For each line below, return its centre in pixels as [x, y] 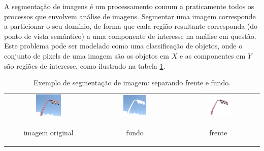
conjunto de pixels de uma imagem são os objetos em [87, 55]
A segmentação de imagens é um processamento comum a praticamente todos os [129, 6]
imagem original [48, 132]
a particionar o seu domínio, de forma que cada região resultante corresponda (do [131, 26]
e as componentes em [212, 55]
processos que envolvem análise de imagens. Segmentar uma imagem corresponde [130, 16]
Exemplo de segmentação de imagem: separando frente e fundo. [132, 83]
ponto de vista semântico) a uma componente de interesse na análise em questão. [130, 36]
